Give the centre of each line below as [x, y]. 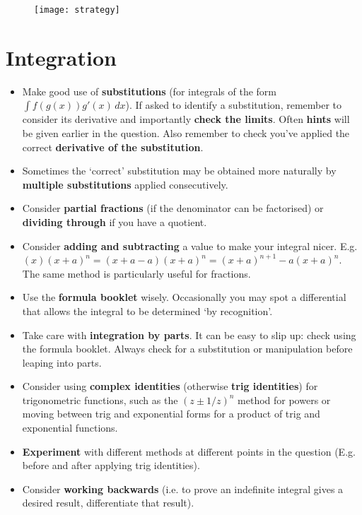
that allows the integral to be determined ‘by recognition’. [147, 310]
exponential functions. [70, 428]
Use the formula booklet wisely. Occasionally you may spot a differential [184, 297]
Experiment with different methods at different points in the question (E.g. [189, 451]
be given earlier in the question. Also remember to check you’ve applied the [186, 132]
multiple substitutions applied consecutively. [125, 184]
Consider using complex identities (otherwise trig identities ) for [170, 386]
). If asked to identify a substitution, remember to [234, 105]
